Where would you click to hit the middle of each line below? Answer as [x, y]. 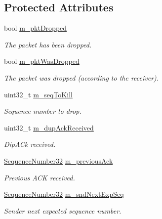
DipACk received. [30, 144]
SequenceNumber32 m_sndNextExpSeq [64, 194]
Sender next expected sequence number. [63, 210]
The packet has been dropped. [48, 44]
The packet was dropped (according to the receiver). [81, 77]
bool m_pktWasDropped [42, 61]
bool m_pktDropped [36, 28]
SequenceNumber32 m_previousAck [59, 160]
